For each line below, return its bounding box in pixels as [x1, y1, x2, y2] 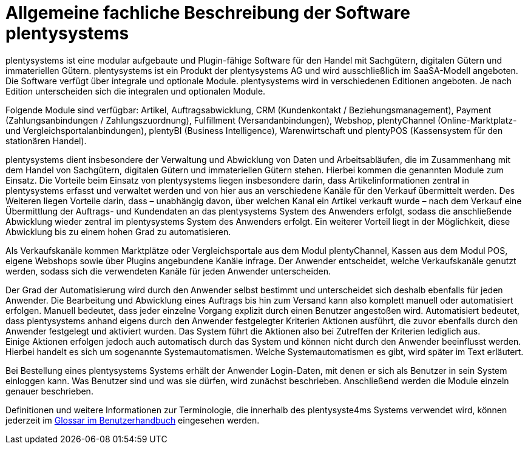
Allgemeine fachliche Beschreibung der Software [5, 2, 410, 23]
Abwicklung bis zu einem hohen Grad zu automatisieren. [5, 226, 231, 237]
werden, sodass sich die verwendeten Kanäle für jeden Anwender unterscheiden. [5, 265, 331, 276]
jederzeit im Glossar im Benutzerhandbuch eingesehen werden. [5, 414, 260, 425]
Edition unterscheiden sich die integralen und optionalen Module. [5, 85, 266, 96]
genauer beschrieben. [5, 385, 93, 396]
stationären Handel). [5, 135, 87, 146]
